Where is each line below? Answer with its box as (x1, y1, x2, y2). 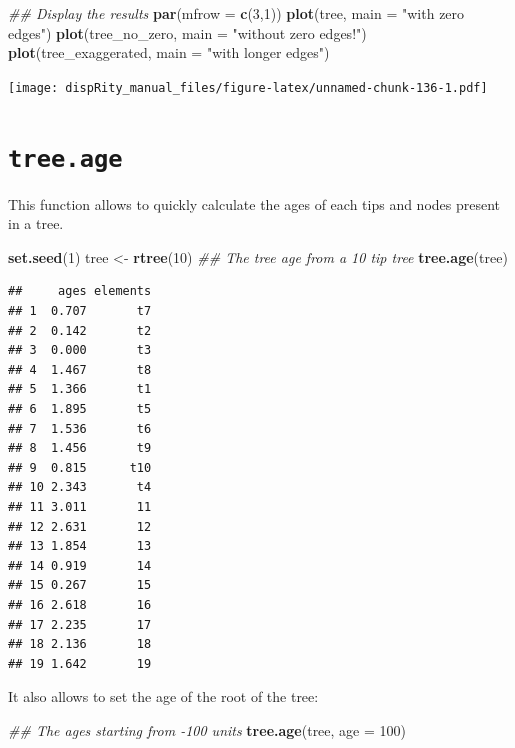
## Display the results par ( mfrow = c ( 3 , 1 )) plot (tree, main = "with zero (8, 3, 465, 23)
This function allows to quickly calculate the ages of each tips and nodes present (8, 193, 501, 214)
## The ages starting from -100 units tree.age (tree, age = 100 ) (8, 719, 407, 740)
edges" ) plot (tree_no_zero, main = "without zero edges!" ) (8, 22, 367, 43)
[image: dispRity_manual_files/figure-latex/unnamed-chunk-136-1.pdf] (8, 80, 488, 95)
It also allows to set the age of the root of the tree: (8, 686, 319, 707)
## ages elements (8, 284, 152, 299)
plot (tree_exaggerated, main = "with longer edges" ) (8, 42, 330, 63)
